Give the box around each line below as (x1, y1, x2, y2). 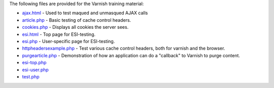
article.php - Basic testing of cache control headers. (22, 17, 131, 23)
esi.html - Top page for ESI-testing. (22, 31, 96, 37)
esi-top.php (22, 60, 47, 66)
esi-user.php (22, 66, 49, 73)
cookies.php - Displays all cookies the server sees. (22, 24, 129, 30)
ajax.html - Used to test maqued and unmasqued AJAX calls (22, 10, 148, 16)
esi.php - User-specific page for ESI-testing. (22, 38, 115, 44)
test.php (22, 73, 40, 79)
